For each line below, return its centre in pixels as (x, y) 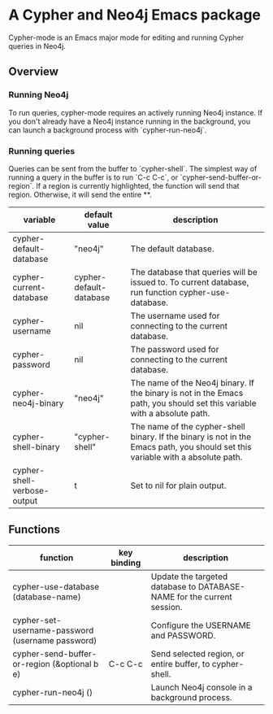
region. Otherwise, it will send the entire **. (80, 194)
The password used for (175, 349)
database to (173, 586)
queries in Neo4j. (37, 46)
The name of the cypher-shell (188, 426)
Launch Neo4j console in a (202, 687)
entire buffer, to (180, 664)
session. (167, 607)
